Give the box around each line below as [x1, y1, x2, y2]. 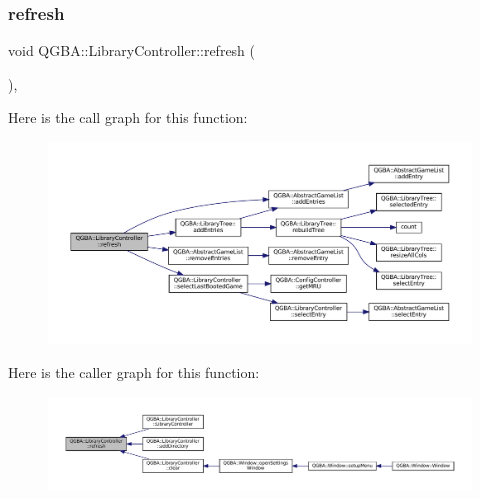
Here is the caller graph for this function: [8, 362, 260, 383]
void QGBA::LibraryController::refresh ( [8, 40, 256, 61]
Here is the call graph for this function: [8, 107, 248, 128]
